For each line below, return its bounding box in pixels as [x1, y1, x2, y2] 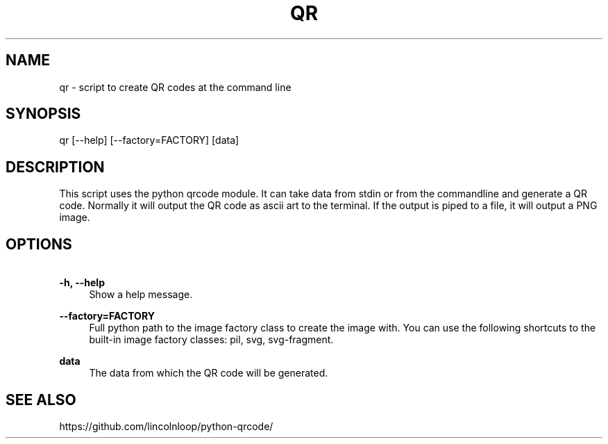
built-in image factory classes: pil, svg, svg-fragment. [89, 334, 334, 346]
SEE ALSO [6, 390, 76, 409]
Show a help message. [89, 288, 193, 301]
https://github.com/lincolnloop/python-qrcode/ [59, 420, 273, 432]
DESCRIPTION [6, 158, 105, 176]
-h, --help [59, 277, 105, 289]
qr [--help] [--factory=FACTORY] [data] [59, 134, 239, 147]
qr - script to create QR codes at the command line [59, 81, 292, 93]
